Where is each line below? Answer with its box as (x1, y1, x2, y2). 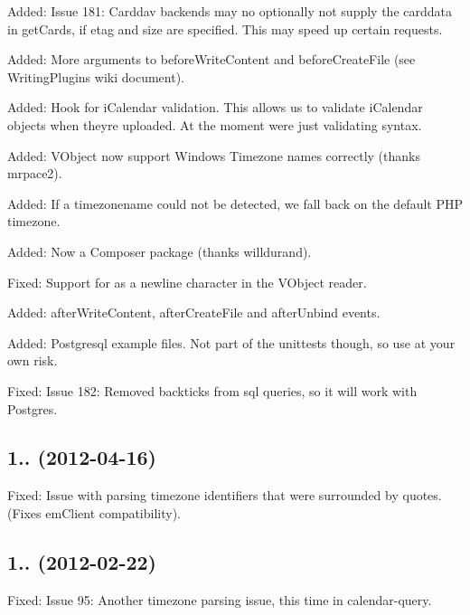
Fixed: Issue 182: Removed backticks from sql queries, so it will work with (7, 381, 418, 400)
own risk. (7, 351, 58, 370)
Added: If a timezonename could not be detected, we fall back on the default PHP (7, 194, 463, 213)
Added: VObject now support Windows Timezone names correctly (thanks (7, 146, 420, 165)
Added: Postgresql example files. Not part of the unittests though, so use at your (7, 333, 456, 352)
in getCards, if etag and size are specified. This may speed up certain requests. (7, 19, 443, 38)
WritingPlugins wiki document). (7, 67, 184, 86)
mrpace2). (7, 164, 62, 183)
